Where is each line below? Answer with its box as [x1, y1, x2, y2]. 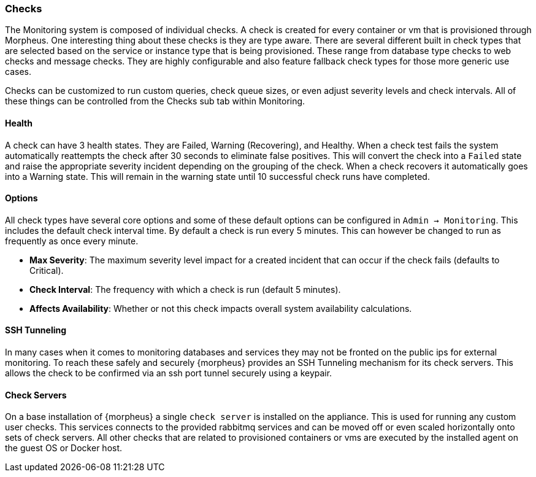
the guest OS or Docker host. [5, 443, 123, 454]
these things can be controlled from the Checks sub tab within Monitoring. [5, 96, 305, 107]
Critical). [29, 265, 64, 276]
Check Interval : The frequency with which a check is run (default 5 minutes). [29, 284, 341, 295]
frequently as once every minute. [5, 235, 139, 246]
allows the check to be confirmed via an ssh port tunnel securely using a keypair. [5, 368, 332, 379]
